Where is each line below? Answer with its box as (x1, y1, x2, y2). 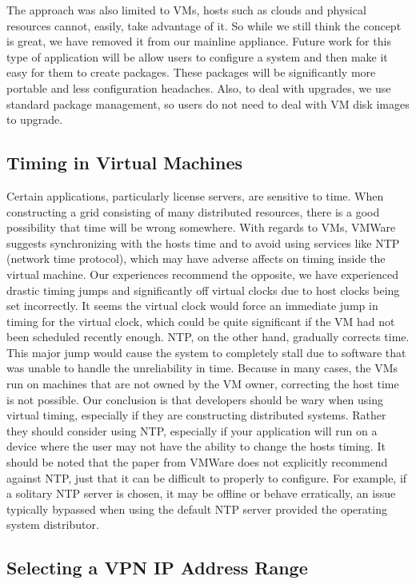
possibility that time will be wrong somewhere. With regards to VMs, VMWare (6, 219, 396, 236)
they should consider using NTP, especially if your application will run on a (6, 422, 378, 439)
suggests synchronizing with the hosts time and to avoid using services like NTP (6, 234, 400, 251)
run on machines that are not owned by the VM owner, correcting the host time (6, 375, 399, 392)
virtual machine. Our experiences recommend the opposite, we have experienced (6, 265, 398, 282)
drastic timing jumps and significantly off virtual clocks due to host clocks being (6, 281, 400, 298)
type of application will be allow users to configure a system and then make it (6, 48, 388, 65)
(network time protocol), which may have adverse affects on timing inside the (6, 250, 386, 267)
